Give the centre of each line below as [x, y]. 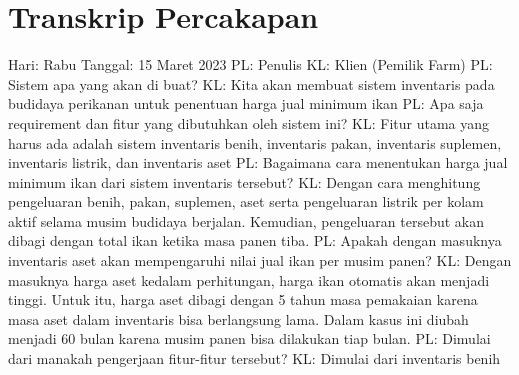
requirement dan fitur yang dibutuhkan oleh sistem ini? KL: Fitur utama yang [249, 122]
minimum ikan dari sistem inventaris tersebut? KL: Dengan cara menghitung [244, 181]
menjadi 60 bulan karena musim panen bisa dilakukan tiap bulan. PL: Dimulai [249, 338]
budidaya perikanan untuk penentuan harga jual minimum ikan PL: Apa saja [246, 103]
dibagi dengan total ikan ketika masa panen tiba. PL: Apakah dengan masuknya [255, 240]
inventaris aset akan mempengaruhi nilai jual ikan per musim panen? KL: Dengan [260, 260]
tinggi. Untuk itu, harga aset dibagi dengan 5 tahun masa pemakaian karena [243, 299]
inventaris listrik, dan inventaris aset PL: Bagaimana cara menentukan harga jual [258, 162]
